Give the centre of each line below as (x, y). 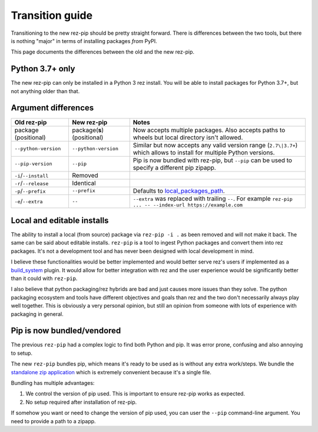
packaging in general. (37, 314)
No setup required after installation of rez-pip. (81, 402)
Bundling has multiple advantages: (53, 383)
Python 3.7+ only (43, 69)
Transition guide (52, 15)
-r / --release (32, 183)
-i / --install (32, 175)
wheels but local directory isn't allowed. (188, 137)
